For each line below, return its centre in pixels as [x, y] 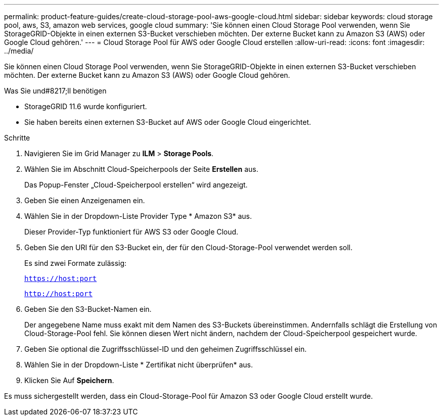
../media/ [19, 51]
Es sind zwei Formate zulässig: [76, 263]
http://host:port [58, 294]
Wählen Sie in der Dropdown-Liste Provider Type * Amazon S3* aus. [138, 216]
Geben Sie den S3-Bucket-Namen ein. [88, 309]
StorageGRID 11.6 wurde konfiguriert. [86, 106]
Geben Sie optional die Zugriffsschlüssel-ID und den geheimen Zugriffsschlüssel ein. [166, 349]
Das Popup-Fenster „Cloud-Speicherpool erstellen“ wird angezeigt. [136, 185]
